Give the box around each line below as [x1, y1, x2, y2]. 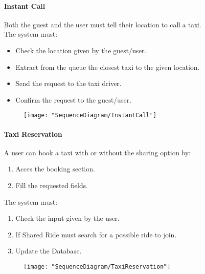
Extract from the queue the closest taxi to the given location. [15, 62, 200, 72]
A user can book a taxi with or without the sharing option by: [4, 147, 191, 157]
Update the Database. [15, 246, 82, 256]
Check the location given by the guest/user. [15, 45, 147, 55]
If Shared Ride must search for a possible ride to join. [15, 229, 177, 239]
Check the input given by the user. [15, 213, 120, 223]
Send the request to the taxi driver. [15, 78, 122, 88]
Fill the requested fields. [15, 180, 88, 190]
